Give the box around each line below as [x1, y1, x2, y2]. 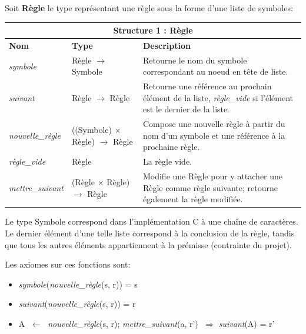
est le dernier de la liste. [142, 103, 230, 115]
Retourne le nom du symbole [142, 54, 247, 66]
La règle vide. [142, 155, 192, 168]
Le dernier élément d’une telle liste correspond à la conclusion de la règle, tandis [5, 227, 295, 239]
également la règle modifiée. [142, 193, 243, 205]
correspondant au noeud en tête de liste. [142, 65, 288, 78]
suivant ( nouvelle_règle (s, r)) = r [18, 298, 136, 310]
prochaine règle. [142, 141, 200, 153]
